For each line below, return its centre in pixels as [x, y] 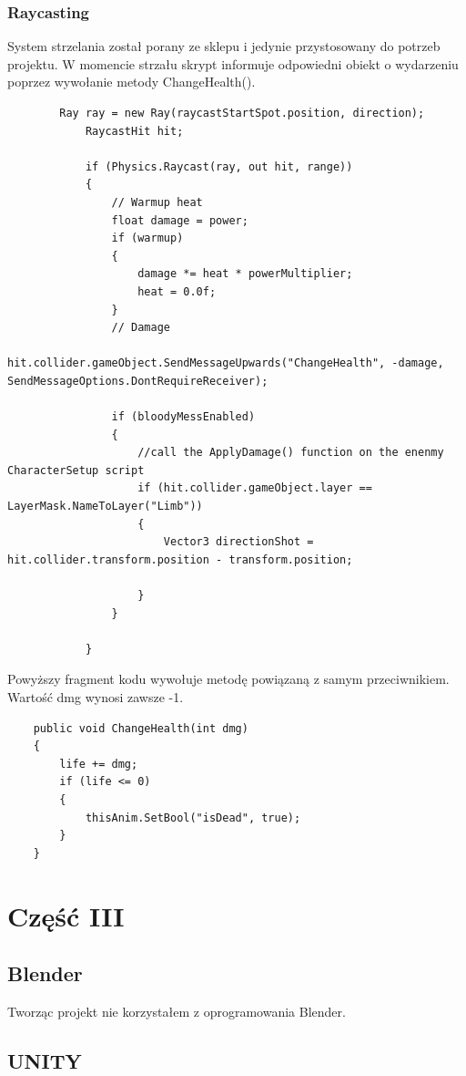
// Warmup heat [157, 202]
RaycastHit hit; [134, 131]
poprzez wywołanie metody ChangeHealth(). [132, 82]
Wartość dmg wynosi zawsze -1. [96, 697]
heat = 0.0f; [177, 291]
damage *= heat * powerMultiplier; [245, 274]
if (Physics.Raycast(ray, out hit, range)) [219, 166]
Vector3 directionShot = [238, 542]
